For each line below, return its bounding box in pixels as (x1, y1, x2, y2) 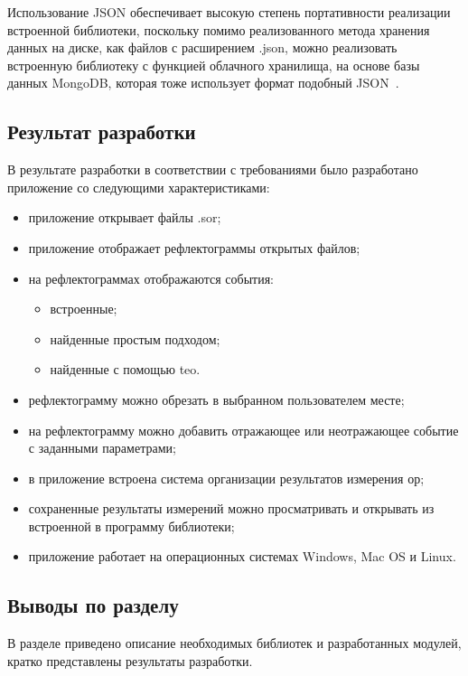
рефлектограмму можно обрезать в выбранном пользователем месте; (28, 390, 405, 408)
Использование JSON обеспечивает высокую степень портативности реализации (7, 3, 451, 21)
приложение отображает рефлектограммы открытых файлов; (28, 238, 360, 257)
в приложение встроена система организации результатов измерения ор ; (28, 468, 425, 487)
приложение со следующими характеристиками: (7, 177, 270, 196)
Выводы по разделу (7, 591, 179, 619)
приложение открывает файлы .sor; (28, 208, 221, 227)
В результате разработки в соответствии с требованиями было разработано (7, 160, 418, 179)
